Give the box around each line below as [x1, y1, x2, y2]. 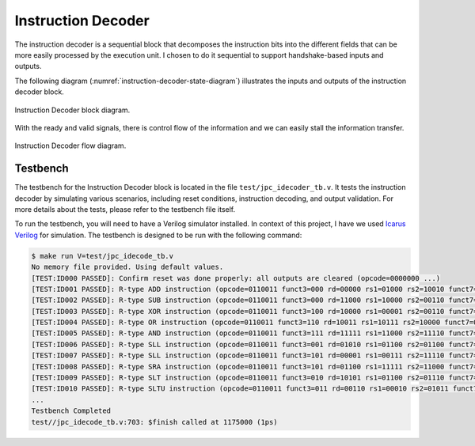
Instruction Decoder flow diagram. [14, 141, 127, 150]
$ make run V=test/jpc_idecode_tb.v [31, 251, 174, 260]
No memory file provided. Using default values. [31, 263, 224, 272]
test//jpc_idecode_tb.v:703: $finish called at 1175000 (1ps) [31, 418, 278, 426]
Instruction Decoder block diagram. [14, 105, 131, 115]
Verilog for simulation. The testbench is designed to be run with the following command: [14, 230, 302, 240]
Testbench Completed [31, 406, 111, 415]
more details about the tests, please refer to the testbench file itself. [14, 204, 236, 214]
